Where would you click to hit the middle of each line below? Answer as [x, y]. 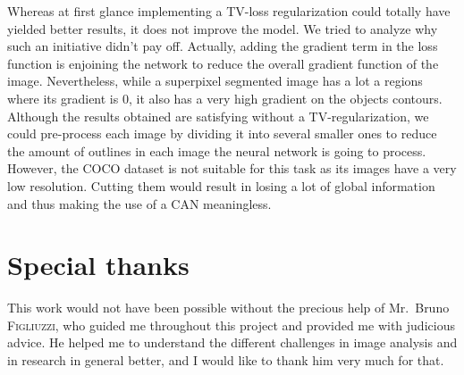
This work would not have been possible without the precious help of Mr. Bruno [228, 308]
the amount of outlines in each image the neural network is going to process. [217, 150]
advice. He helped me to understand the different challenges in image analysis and [232, 342]
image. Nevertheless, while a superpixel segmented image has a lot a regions [215, 81]
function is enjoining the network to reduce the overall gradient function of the [223, 63]
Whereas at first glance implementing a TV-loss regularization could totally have [229, 11]
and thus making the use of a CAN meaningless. [139, 203]
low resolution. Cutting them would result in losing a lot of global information [221, 185]
